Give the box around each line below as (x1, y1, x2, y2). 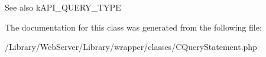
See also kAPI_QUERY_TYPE (5, 1, 121, 13)
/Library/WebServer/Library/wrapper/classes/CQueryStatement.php (5, 41, 257, 53)
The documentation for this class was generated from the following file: (5, 21, 262, 33)
